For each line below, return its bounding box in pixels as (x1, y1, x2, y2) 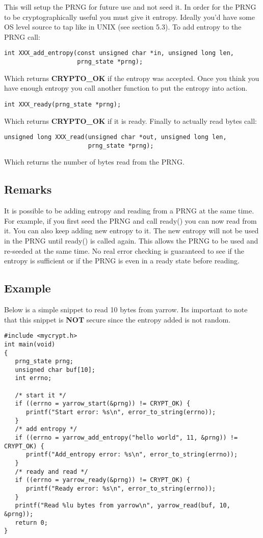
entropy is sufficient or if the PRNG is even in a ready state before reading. (4, 255, 240, 266)
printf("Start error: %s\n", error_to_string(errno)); (25, 409, 216, 416)
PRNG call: (4, 31, 40, 42)
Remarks (4, 181, 52, 197)
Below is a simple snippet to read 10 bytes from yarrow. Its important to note (4, 304, 248, 314)
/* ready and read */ (15, 468, 88, 475)
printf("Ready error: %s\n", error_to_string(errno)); (25, 485, 216, 492)
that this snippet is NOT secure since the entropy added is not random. (4, 314, 231, 325)
